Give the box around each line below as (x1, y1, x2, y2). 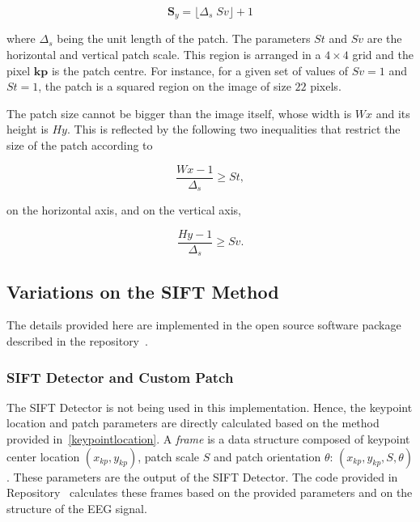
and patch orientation (213, 448, 321, 465)
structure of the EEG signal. (6, 499, 147, 516)
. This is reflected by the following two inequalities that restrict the (66, 121, 401, 138)
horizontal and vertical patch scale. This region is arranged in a (6, 46, 321, 63)
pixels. (310, 78, 342, 95)
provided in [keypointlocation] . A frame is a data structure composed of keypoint (6, 431, 410, 448)
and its (375, 104, 410, 121)
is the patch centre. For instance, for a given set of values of (51, 62, 349, 79)
